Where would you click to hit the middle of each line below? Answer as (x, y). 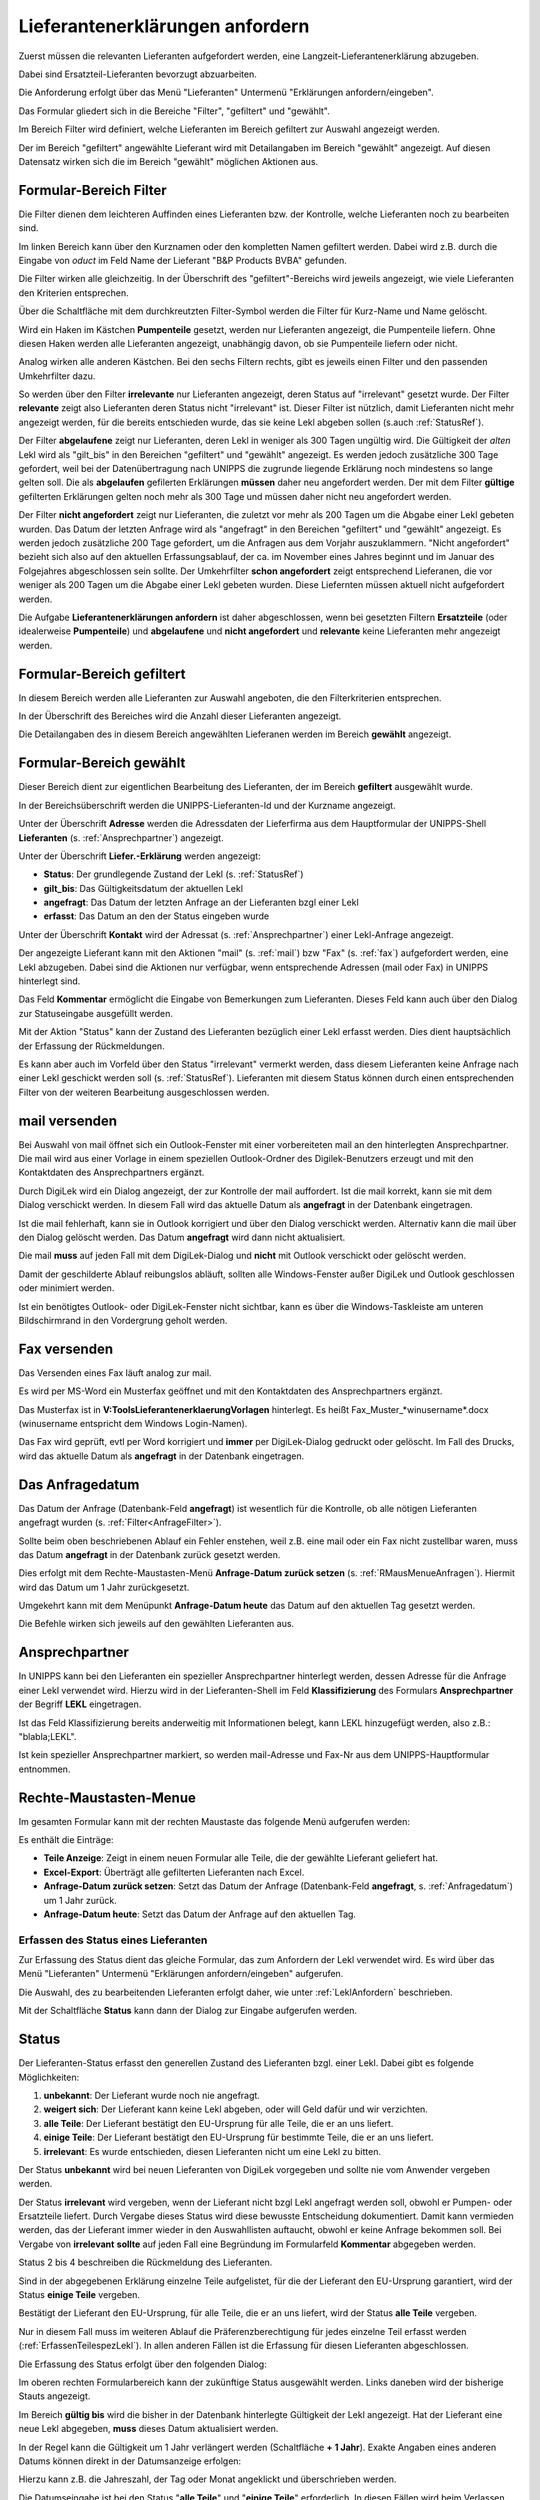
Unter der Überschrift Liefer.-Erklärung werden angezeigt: (139, 856)
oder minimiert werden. (66, 1288)
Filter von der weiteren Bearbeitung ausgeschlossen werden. (144, 1092)
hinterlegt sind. (49, 981)
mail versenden (68, 1120)
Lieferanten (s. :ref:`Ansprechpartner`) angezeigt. (121, 837)
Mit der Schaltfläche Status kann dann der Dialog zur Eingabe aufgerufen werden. (188, 2011)
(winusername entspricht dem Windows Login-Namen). (133, 1424)
